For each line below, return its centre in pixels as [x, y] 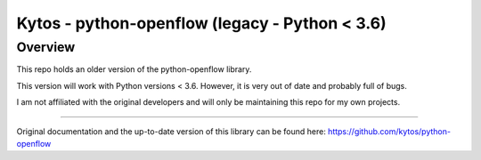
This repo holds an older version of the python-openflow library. [134, 69]
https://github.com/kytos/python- [390, 131]
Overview [46, 47]
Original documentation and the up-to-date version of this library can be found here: [171, 131]
